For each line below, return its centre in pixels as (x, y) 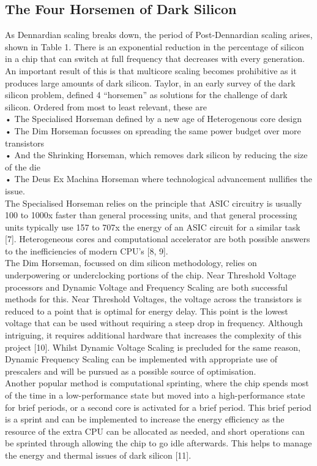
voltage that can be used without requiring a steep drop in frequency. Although (154, 323)
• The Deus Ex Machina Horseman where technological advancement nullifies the (158, 179)
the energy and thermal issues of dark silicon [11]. (98, 455)
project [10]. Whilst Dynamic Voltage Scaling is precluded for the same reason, (153, 347)
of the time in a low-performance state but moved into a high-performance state (155, 395)
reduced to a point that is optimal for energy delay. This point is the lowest (147, 311)
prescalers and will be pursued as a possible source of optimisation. (131, 371)
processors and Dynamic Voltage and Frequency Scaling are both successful (146, 287)
